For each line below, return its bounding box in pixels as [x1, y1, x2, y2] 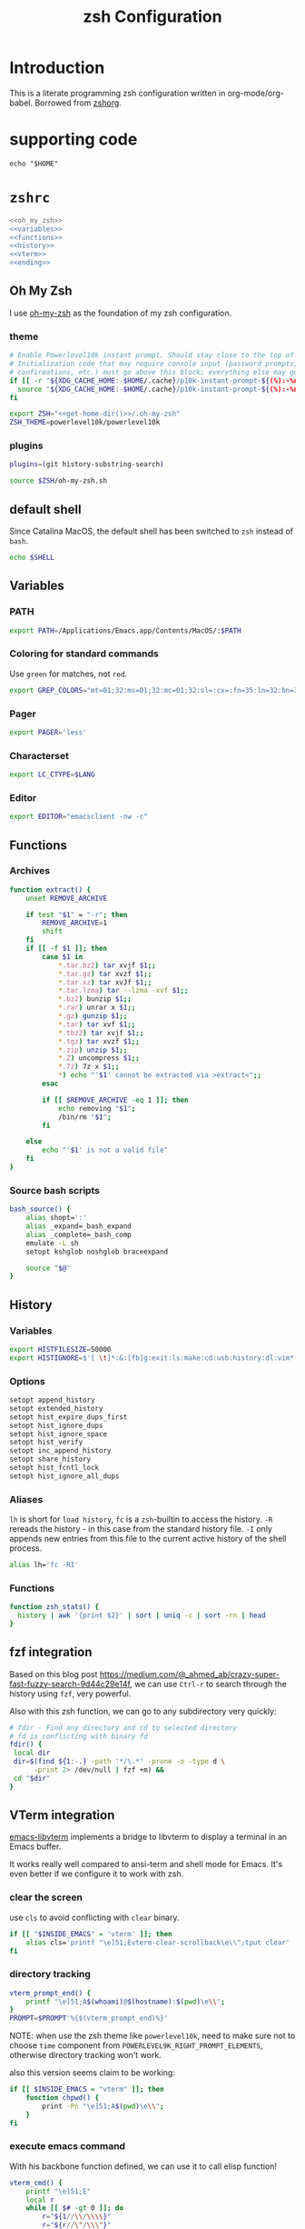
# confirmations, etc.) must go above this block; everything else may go [9, 367, 299, 376]
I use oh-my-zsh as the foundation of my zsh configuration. [9, 307, 232, 318]
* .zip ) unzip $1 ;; [57, 1045, 128, 1055]
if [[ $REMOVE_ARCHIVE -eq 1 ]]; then [42, 1095, 189, 1105]
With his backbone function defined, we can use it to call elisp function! [9, 2161, 278, 2172]
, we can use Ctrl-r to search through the [130, 1678, 288, 1689]
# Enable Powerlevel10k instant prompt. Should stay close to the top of [9, 351, 295, 360]
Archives [9, 865, 51, 877]
